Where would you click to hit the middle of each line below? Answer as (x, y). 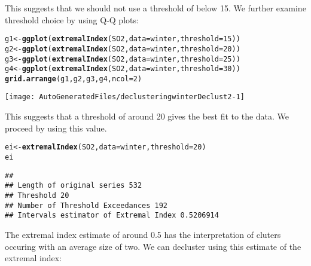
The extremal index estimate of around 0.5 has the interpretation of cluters (143, 234)
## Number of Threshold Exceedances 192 (86, 205)
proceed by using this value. (56, 128)
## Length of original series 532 (74, 186)
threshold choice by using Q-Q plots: (72, 19)
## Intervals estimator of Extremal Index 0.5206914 (112, 215)
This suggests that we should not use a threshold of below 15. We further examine (155, 8)
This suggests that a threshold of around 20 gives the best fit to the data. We (147, 116)
